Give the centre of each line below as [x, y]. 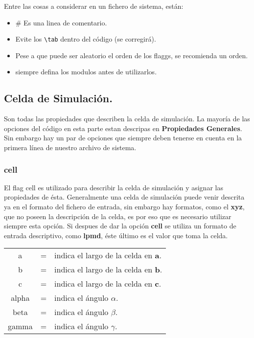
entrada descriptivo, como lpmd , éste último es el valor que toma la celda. [116, 235]
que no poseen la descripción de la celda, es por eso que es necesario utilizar [118, 216]
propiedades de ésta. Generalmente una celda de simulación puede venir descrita [124, 197]
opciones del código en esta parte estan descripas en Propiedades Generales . [123, 128]
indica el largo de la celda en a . [108, 255]
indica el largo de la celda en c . [108, 284]
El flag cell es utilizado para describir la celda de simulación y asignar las [114, 187]
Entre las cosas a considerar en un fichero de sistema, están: [94, 6]
